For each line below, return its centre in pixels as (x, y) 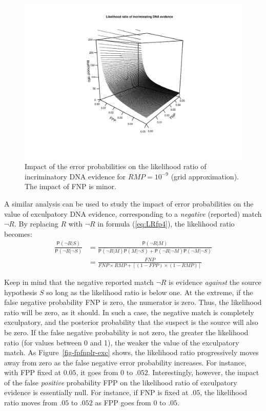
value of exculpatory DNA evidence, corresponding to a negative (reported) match (133, 213)
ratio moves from (31, 403)
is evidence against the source (215, 282)
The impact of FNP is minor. (71, 186)
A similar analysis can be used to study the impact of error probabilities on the (129, 204)
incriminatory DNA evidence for (75, 176)
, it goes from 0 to (105, 372)
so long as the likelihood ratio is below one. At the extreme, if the (150, 292)
